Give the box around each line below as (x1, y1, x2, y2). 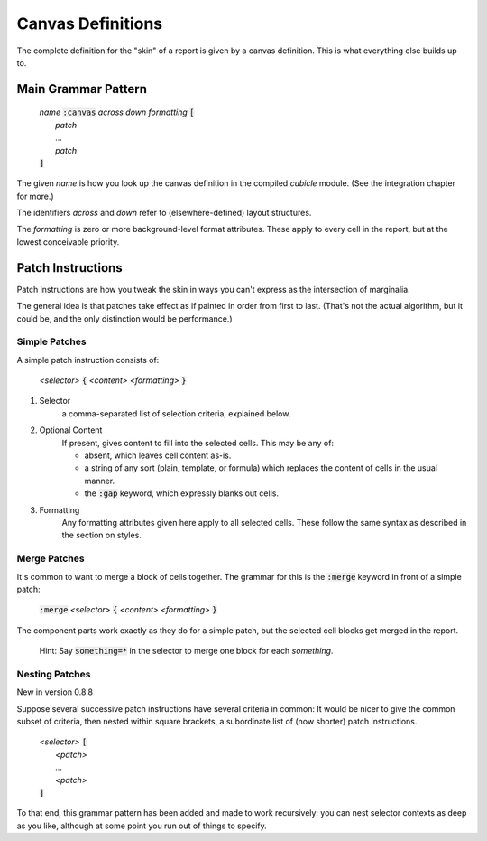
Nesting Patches (16, 668, 91, 680)
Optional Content (39, 425, 103, 435)
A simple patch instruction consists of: (16, 354, 160, 365)
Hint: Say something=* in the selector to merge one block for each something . (39, 646, 334, 657)
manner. (84, 475, 115, 486)
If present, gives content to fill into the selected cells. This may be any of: (61, 437, 334, 448)
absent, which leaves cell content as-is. (84, 450, 232, 461)
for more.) (16, 191, 54, 201)
